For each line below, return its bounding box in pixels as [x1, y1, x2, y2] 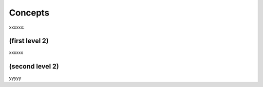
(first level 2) [9, 37, 49, 45]
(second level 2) [9, 62, 59, 70]
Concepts [9, 7, 50, 18]
